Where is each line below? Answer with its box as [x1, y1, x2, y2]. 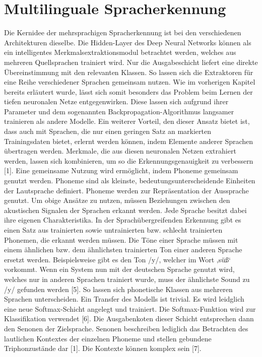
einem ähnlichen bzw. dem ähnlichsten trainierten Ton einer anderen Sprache [4, 244, 242, 255]
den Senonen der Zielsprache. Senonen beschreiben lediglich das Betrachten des [4, 323, 248, 333]
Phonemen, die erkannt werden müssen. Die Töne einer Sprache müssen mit [4, 234, 238, 245]
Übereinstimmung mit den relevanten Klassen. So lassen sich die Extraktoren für [4, 66, 253, 77]
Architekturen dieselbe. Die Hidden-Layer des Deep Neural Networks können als [4, 37, 251, 47]
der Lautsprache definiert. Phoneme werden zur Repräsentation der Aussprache [4, 185, 249, 195]
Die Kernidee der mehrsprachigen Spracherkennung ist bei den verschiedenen [4, 27, 241, 38]
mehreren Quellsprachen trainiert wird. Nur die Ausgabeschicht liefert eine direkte [4, 56, 258, 67]
